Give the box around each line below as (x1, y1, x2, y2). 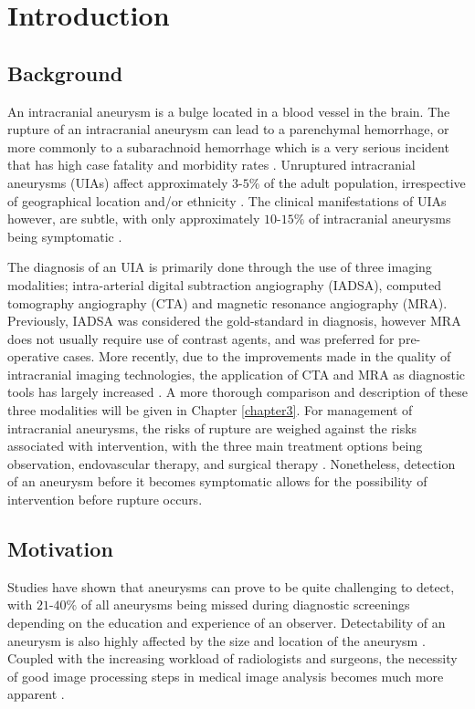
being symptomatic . (7, 226, 122, 245)
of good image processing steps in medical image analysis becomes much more (7, 666, 444, 685)
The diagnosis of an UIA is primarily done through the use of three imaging (7, 257, 432, 276)
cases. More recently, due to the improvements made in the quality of (63, 347, 451, 366)
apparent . (7, 684, 65, 704)
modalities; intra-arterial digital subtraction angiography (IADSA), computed (7, 275, 442, 294)
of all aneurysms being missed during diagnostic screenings (80, 595, 410, 614)
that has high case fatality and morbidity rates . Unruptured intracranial (7, 155, 416, 174)
